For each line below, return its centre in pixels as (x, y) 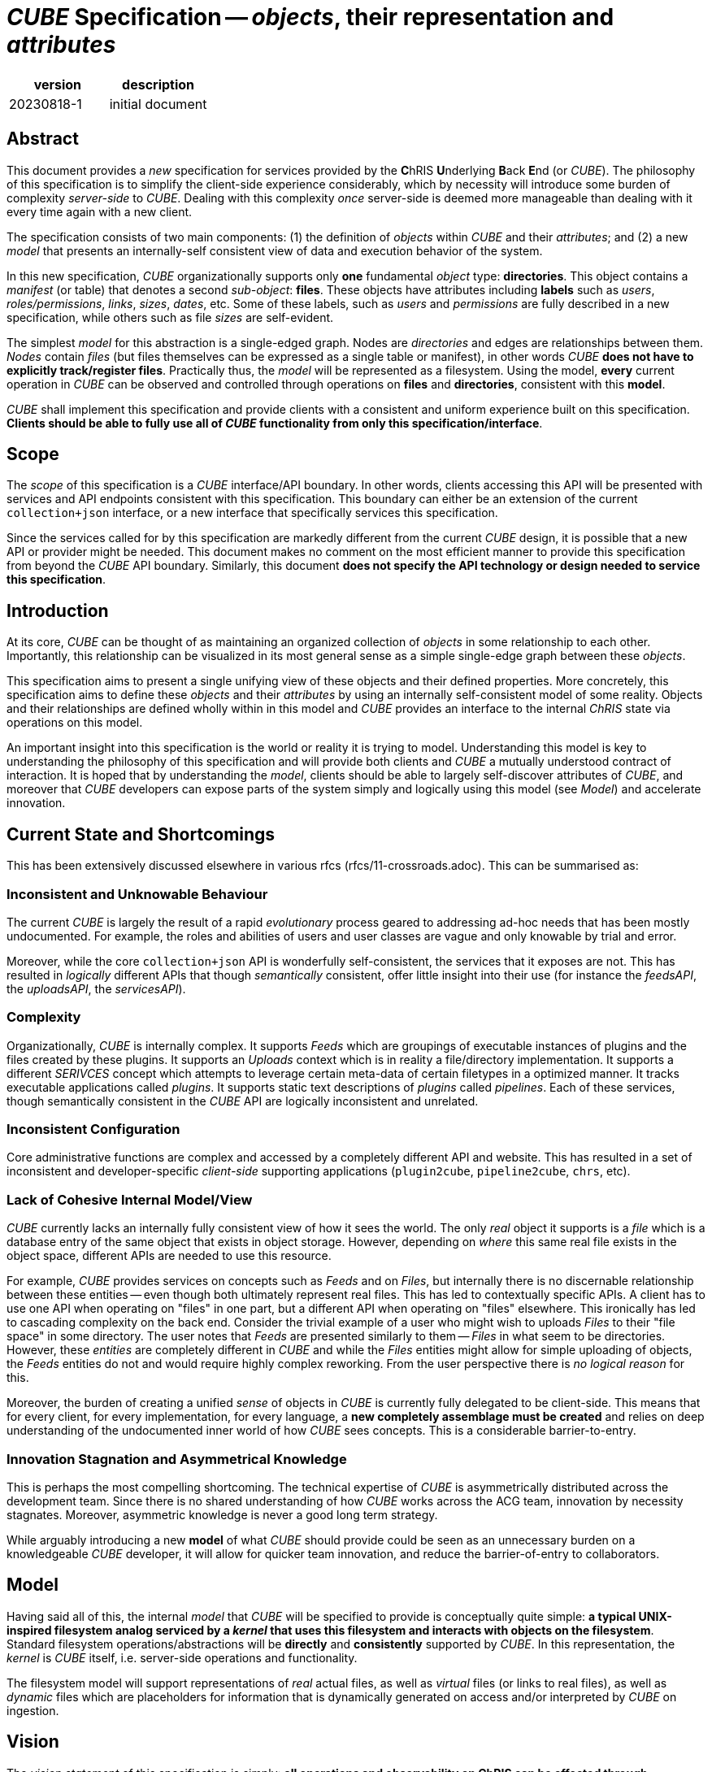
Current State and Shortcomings (141, 834)
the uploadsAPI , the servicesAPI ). (96, 988)
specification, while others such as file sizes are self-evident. (170, 317)
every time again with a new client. (100, 211)
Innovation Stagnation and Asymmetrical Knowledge (177, 1459)
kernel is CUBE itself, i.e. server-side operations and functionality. (182, 1657)
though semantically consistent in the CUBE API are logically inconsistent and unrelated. (243, 1101)
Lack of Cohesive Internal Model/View (130, 1199)
